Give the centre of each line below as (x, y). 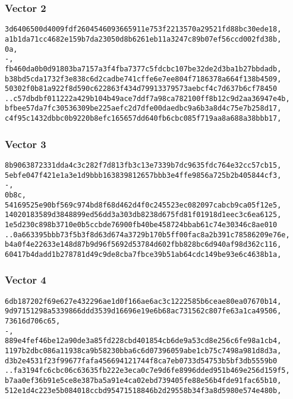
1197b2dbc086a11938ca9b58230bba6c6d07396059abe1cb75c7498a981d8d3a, (143, 351)
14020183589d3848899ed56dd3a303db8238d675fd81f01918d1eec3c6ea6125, (143, 215)
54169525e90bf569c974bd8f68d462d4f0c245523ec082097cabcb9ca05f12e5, (143, 205)
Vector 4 (26, 280)
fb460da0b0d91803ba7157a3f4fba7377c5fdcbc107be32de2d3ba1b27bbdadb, (143, 69)
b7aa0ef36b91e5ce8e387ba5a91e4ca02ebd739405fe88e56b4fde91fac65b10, (143, 381)
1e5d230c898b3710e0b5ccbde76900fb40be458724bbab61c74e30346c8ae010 (141, 224)
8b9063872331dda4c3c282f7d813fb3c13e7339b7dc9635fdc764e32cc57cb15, (143, 165)
